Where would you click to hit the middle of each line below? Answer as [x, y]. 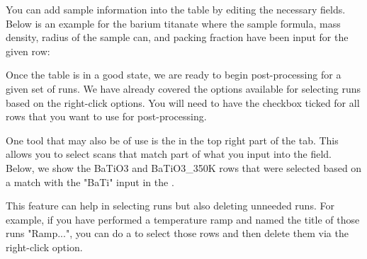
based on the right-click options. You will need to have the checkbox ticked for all [183, 102]
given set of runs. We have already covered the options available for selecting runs [183, 88]
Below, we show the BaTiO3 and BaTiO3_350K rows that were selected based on [184, 167]
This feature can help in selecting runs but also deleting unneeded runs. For [170, 206]
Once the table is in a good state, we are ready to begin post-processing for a [174, 75]
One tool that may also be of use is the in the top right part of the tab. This [172, 140]
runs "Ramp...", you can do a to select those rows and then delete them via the [177, 233]
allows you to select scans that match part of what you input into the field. [169, 154]
